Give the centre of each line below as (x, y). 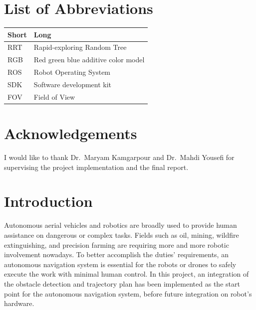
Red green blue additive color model (89, 60)
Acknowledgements (71, 133)
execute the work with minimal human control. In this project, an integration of (127, 274)
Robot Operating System (72, 72)
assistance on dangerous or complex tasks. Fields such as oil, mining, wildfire (122, 234)
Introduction (48, 201)
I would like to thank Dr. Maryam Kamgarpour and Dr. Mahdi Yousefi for (119, 157)
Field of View (54, 96)
